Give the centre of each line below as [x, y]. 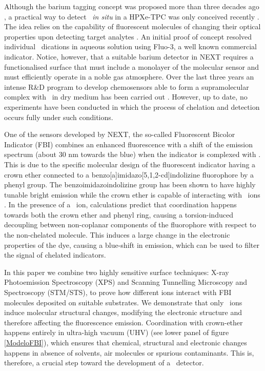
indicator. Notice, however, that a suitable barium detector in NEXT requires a [129, 56]
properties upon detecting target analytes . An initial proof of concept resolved [128, 36]
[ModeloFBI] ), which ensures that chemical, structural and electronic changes [126, 342]
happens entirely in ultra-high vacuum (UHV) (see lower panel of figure [117, 332]
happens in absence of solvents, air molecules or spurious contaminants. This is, [129, 352]
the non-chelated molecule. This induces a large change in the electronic [117, 235]
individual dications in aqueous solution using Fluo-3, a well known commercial [130, 46]
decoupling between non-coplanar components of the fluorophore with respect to [130, 224]
